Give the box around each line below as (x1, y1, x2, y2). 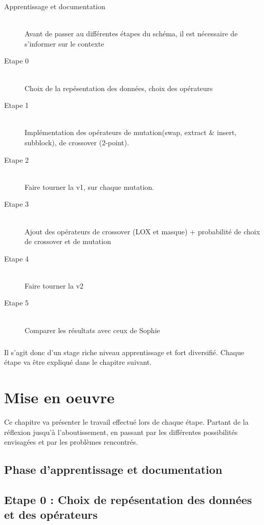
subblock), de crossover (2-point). (25, 137, 129, 147)
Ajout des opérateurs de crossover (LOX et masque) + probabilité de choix (25, 226, 260, 236)
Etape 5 (4, 297, 29, 308)
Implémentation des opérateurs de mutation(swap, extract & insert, (25, 127, 237, 138)
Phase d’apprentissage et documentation (4, 462, 223, 477)
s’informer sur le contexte (25, 38, 104, 49)
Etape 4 (4, 253, 29, 264)
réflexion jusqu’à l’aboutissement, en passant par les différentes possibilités (4, 426, 238, 437)
